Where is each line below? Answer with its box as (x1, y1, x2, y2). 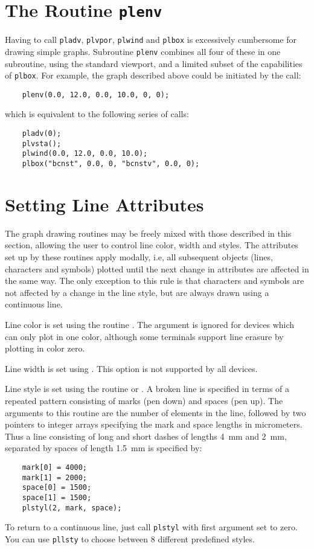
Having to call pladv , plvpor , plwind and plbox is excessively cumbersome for (5, 33, 296, 46)
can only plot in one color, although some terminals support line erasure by (5, 330, 284, 342)
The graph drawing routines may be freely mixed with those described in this (5, 226, 292, 239)
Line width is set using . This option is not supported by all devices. (5, 362, 258, 374)
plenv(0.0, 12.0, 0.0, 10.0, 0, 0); (22, 90, 170, 99)
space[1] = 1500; (22, 493, 92, 502)
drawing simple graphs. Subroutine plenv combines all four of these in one (5, 45, 281, 57)
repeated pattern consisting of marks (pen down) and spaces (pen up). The (5, 394, 283, 406)
